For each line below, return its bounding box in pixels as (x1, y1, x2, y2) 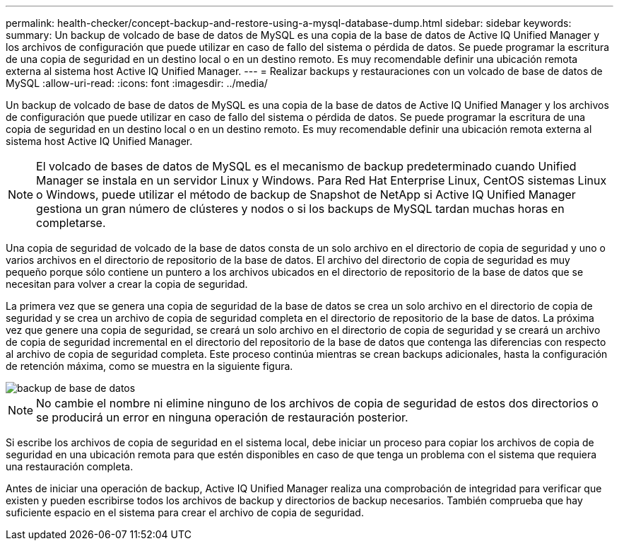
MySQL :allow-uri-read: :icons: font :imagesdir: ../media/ (6, 77, 268, 89)
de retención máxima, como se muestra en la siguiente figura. (6, 360, 293, 372)
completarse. (36, 216, 106, 230)
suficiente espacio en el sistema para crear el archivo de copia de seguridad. (6, 506, 364, 518)
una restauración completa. (6, 460, 134, 472)
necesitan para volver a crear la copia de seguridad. (6, 278, 248, 290)
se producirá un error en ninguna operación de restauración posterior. (36, 410, 408, 424)
